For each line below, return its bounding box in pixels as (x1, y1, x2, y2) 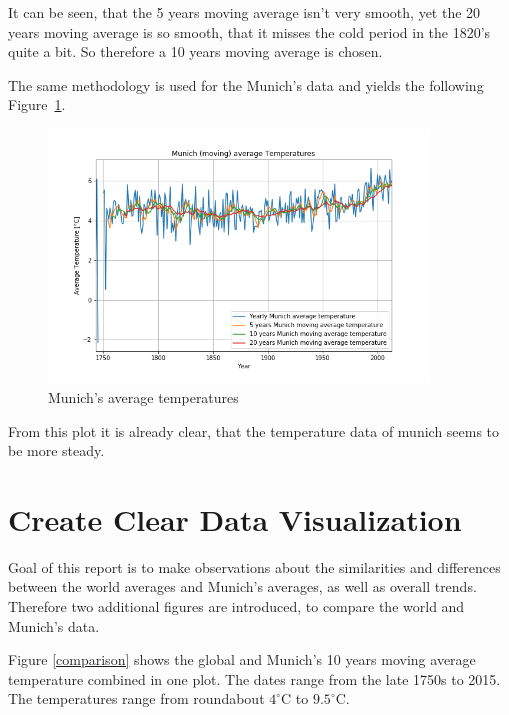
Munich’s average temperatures (48, 386, 239, 407)
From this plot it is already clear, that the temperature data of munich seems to (8, 420, 500, 441)
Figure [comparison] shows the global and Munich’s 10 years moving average (8, 649, 476, 670)
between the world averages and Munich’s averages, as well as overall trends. (8, 576, 477, 597)
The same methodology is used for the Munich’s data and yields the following (8, 74, 484, 95)
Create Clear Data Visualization (8, 498, 462, 539)
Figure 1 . (8, 94, 66, 115)
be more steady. (8, 440, 105, 461)
